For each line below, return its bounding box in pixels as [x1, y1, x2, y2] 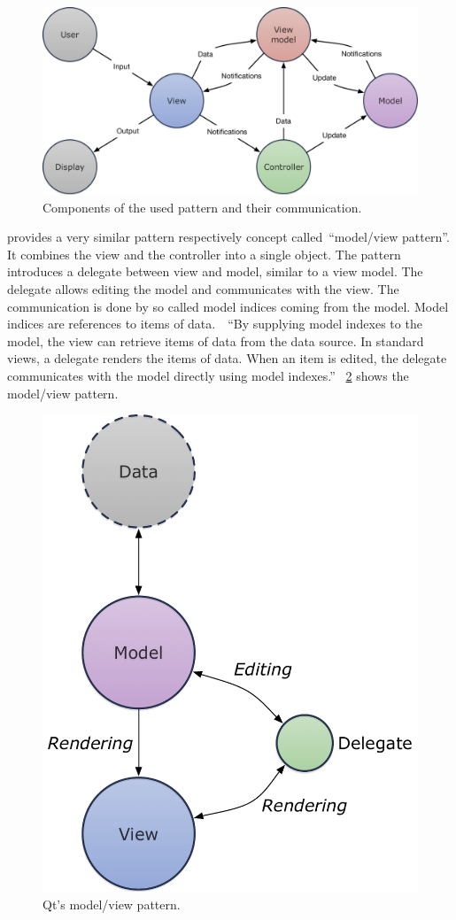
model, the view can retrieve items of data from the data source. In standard [7, 331, 424, 350]
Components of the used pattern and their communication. [43, 197, 362, 216]
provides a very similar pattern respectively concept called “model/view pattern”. [7, 228, 450, 246]
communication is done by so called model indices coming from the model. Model [7, 297, 449, 315]
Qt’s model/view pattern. [43, 895, 181, 914]
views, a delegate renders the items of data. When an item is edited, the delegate [7, 349, 447, 367]
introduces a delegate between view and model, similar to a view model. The [7, 262, 423, 281]
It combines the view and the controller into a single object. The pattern [7, 244, 401, 263]
